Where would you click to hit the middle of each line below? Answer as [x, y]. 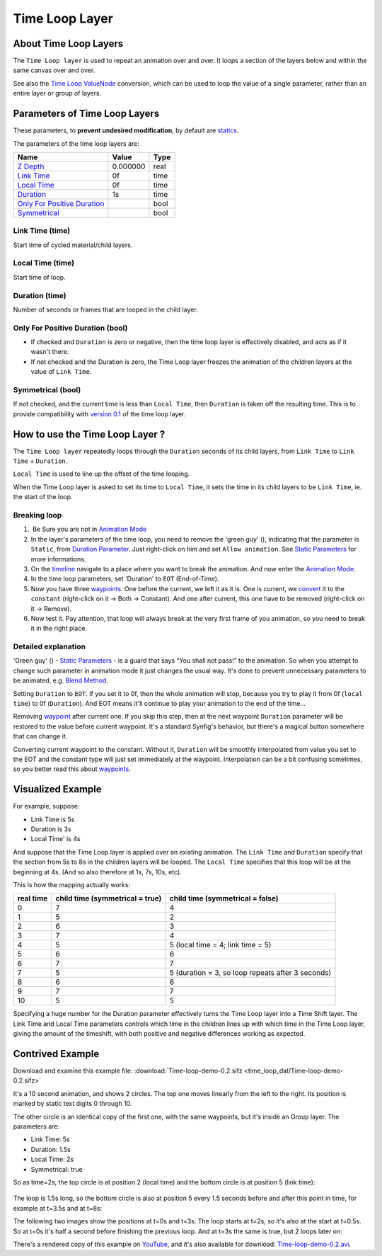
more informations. [58, 559]
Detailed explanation [50, 646]
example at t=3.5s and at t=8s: [58, 1208]
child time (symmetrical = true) [109, 898]
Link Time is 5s [53, 819]
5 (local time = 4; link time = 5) [220, 945]
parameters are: [36, 1126]
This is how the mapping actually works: [72, 885]
